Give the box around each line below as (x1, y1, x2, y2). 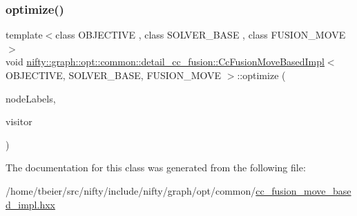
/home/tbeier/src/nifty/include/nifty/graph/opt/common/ (6, 183, 256, 197)
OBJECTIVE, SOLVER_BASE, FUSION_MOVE (6, 68, 222, 82)
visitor (6, 114, 32, 129)
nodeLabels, (6, 91, 56, 105)
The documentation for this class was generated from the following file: (6, 160, 306, 175)
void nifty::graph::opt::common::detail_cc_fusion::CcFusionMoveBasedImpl (6, 54, 325, 69)
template (6, 28, 43, 42)
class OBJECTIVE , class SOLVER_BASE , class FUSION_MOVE (55, 28, 346, 42)
